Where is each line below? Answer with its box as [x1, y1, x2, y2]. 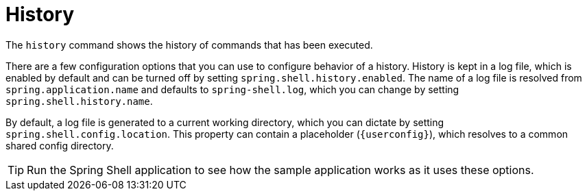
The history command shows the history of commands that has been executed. [5, 38, 373, 51]
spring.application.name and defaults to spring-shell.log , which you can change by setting [5, 83, 459, 95]
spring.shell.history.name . [5, 95, 153, 107]
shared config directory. [5, 139, 114, 151]
